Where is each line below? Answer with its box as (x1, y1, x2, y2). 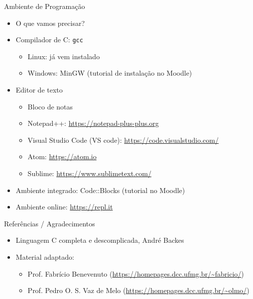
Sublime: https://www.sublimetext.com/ (27, 168, 151, 178)
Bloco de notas (27, 101, 73, 111)
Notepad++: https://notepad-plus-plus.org (27, 118, 159, 128)
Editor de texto (15, 85, 63, 95)
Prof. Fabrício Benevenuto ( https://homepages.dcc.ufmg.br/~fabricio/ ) (27, 268, 244, 279)
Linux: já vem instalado (27, 51, 100, 61)
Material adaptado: (15, 251, 74, 262)
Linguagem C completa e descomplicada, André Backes (15, 235, 184, 245)
